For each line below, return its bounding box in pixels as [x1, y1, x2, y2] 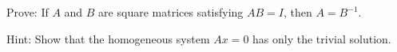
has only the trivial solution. [252, 30, 391, 46]
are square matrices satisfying [98, 4, 244, 20]
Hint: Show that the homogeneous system [6, 30, 210, 46]
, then [284, 4, 312, 20]
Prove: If [6, 4, 49, 20]
